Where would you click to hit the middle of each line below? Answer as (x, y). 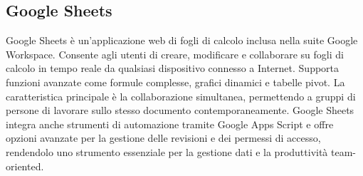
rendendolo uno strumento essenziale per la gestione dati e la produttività (167, 151)
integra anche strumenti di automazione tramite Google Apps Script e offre (170, 124)
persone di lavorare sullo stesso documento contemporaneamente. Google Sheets (180, 110)
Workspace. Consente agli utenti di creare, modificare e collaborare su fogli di (175, 54)
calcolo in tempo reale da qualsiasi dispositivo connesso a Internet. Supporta (173, 68)
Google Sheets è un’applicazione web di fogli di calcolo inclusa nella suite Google (182, 40)
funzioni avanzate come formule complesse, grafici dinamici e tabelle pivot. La (175, 82)
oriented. (25, 166)
